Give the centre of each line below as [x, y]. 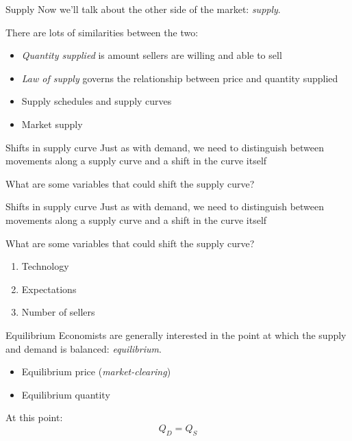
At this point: [34, 417]
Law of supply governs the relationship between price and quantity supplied [180, 78]
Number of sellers [58, 312]
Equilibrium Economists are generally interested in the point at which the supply [176, 335]
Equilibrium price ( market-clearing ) [96, 371]
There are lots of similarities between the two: [102, 32]
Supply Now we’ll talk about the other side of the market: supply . [143, 9]
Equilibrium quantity [66, 394]
